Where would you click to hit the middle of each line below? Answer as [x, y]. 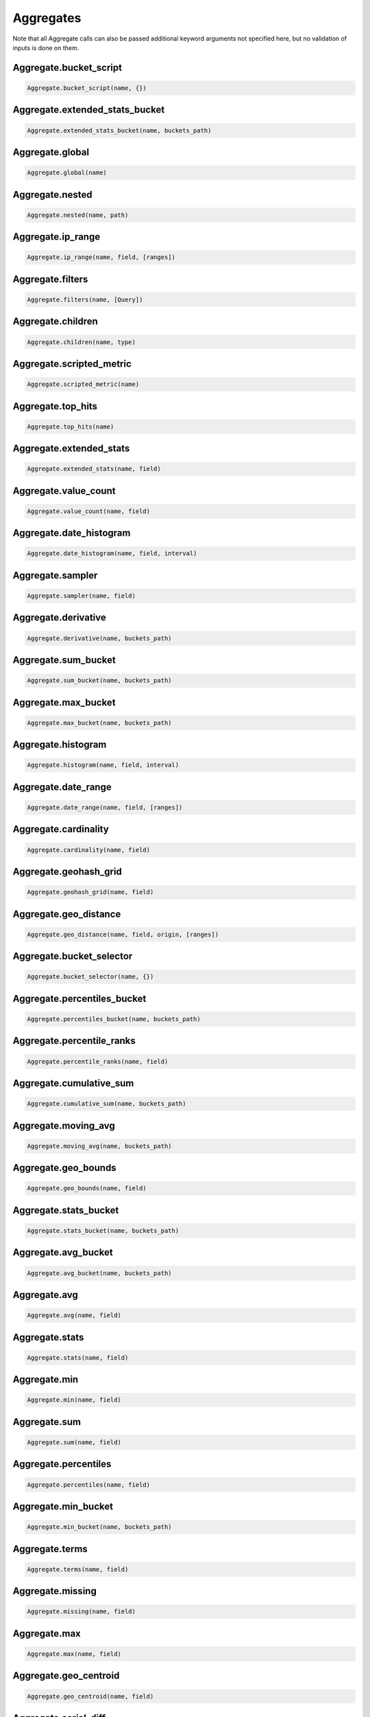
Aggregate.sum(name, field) [74, 1442]
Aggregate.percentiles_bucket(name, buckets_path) [114, 1019]
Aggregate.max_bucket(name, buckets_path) [99, 723]
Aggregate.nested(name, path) [78, 215]
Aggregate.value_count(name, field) [89, 511]
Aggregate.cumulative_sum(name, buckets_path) [107, 1104]
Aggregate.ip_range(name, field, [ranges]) [101, 257]
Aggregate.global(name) [67, 173]
